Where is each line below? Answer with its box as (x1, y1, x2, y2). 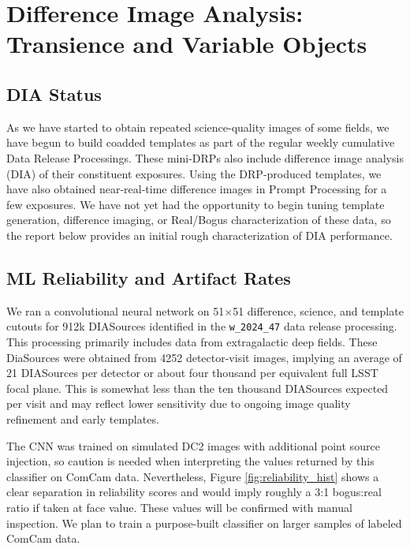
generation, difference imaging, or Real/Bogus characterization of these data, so (6, 211, 391, 228)
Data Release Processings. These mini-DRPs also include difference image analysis (6, 149, 404, 166)
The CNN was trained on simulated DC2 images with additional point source (6, 437, 380, 454)
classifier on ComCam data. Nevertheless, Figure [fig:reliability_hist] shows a (6, 468, 379, 484)
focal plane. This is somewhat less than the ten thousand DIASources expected (6, 379, 389, 396)
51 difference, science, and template (233, 302, 404, 319)
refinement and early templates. (6, 410, 159, 427)
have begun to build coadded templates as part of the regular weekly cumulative (6, 134, 395, 151)
